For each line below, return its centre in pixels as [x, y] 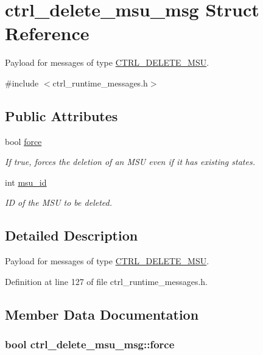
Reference [47, 33]
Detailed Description [72, 235]
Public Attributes [61, 115]
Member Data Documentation [102, 314]
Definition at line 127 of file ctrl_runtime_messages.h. [107, 281]
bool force [23, 141]
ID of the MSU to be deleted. [58, 202]
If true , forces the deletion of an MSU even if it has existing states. [130, 162]
